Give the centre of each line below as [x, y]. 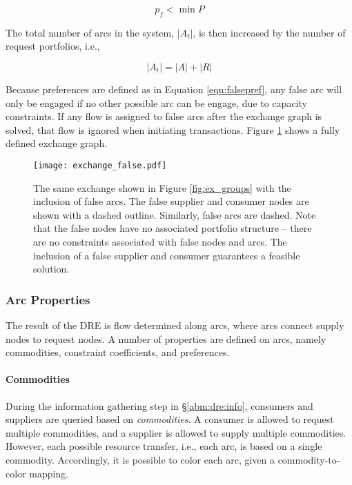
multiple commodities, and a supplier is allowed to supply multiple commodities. [176, 432]
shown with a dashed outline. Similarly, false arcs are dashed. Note [175, 214]
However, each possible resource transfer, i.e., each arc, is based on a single [164, 446]
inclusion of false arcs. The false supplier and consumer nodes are [171, 201]
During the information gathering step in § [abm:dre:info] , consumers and [159, 405]
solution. [51, 269]
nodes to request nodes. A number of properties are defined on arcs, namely [166, 338]
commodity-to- [309, 459]
